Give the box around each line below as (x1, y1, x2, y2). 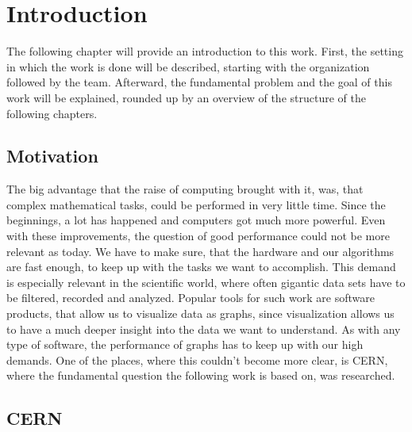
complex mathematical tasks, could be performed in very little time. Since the (6, 196, 386, 212)
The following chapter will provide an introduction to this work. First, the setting (6, 43, 403, 59)
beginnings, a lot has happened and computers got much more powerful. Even (6, 212, 386, 228)
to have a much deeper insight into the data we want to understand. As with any (6, 320, 401, 337)
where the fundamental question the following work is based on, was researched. (6, 367, 395, 384)
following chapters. (6, 105, 98, 121)
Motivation (6, 143, 98, 168)
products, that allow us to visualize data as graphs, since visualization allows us (6, 305, 395, 322)
